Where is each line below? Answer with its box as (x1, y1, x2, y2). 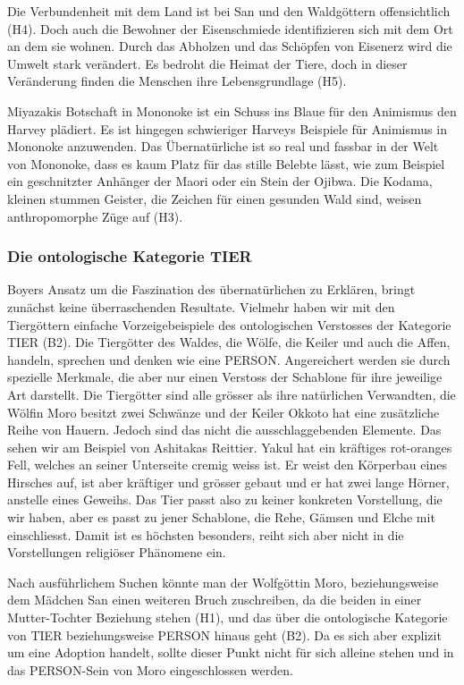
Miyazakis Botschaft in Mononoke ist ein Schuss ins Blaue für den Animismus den (7, 101, 457, 120)
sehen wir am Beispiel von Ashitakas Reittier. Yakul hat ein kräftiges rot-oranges (7, 437, 452, 456)
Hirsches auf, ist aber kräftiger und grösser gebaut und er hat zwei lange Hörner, (7, 472, 450, 491)
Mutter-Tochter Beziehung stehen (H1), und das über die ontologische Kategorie (7, 608, 448, 627)
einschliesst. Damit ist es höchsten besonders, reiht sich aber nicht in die (7, 525, 404, 544)
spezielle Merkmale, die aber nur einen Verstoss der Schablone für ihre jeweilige (7, 368, 443, 386)
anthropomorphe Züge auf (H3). (7, 207, 183, 225)
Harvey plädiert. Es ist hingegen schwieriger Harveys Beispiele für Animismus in (7, 119, 447, 138)
